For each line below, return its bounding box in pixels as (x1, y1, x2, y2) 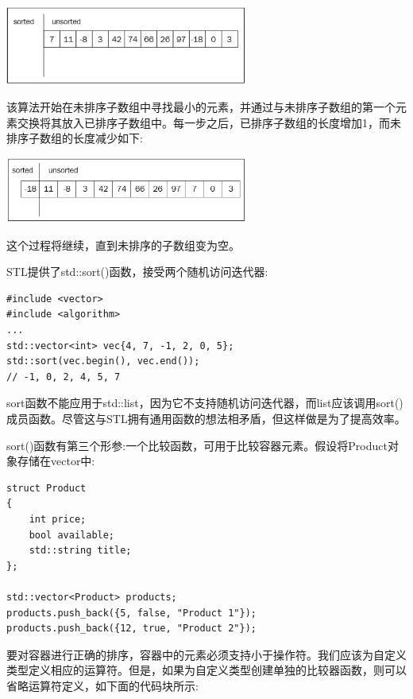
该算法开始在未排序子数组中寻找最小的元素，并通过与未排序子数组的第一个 (6, 98, 396, 115)
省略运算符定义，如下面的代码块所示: (6, 677, 199, 693)
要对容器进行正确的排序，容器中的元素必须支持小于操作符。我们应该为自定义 (6, 646, 407, 662)
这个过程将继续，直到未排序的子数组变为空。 (6, 236, 240, 253)
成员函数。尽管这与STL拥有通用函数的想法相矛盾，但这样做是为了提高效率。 (6, 410, 406, 427)
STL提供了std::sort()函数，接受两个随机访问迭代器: (6, 263, 268, 280)
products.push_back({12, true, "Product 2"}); (6, 623, 257, 635)
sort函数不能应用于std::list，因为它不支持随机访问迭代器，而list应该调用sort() (6, 394, 403, 411)
